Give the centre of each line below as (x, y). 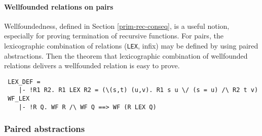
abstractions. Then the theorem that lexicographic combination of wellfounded (126, 55)
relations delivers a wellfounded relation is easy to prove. (92, 65)
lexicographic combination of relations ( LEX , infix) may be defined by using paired (131, 45)
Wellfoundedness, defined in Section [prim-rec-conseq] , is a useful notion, (117, 26)
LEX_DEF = (24, 82)
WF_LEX (19, 99)
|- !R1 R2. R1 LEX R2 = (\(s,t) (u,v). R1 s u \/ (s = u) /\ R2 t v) (138, 90)
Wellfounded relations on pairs (59, 6)
